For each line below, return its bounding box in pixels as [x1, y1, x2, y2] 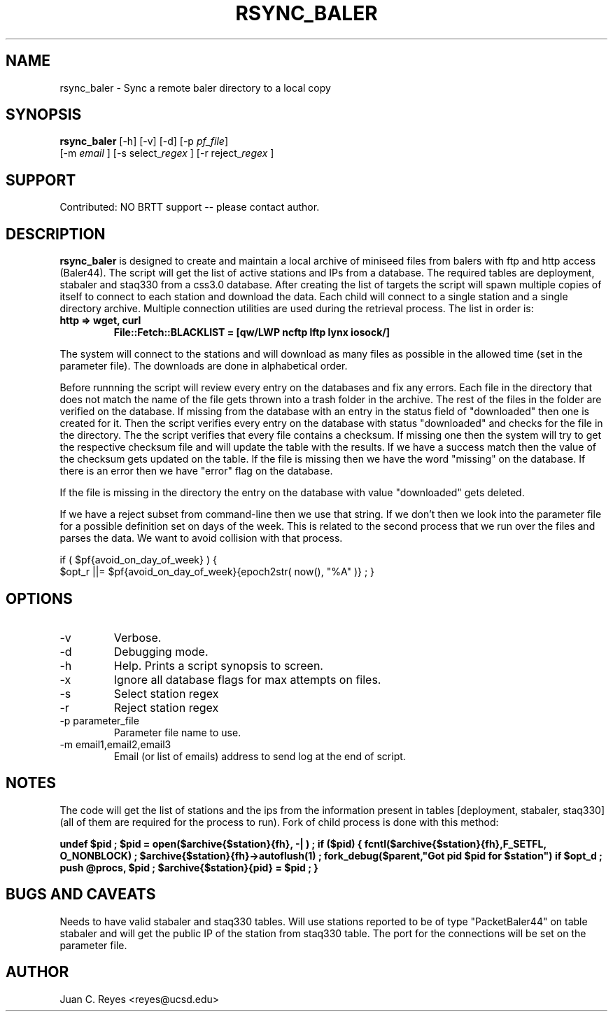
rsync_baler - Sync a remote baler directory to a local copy [59, 81, 331, 94]
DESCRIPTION [6, 225, 106, 243]
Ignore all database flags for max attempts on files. [113, 672, 381, 687]
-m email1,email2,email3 [59, 738, 171, 750]
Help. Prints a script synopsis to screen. [113, 658, 323, 673]
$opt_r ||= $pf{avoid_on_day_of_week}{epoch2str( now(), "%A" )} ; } [59, 566, 375, 578]
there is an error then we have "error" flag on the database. [59, 465, 333, 477]
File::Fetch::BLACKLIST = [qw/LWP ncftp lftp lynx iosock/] [113, 326, 390, 339]
